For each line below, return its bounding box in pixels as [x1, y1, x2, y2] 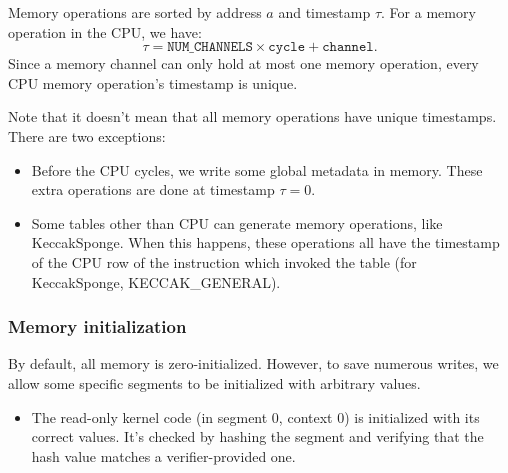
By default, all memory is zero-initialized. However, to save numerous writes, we [8, 353, 499, 374]
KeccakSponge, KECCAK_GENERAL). [31, 271, 281, 292]
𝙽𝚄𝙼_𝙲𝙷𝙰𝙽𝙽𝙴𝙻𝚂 [167, 40, 253, 55]
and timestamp [278, 2, 371, 22]
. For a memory [381, 2, 476, 22]
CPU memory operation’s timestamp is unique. [8, 72, 298, 93]
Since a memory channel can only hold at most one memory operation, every [8, 53, 479, 74]
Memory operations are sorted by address [8, 2, 262, 22]
